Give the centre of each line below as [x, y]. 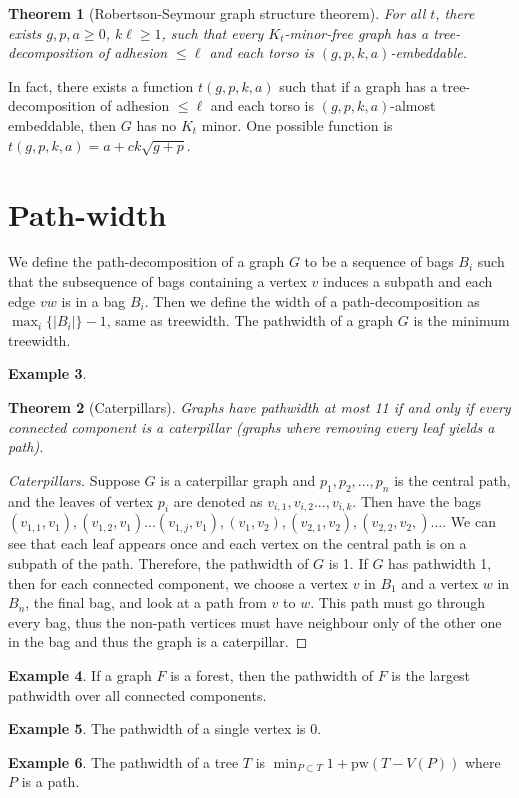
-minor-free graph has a [356, 32]
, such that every [212, 32]
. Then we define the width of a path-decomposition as [312, 300]
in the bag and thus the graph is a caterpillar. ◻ [158, 641]
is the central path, [452, 479]
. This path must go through [397, 602]
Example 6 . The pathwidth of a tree [123, 761]
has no [156, 124]
